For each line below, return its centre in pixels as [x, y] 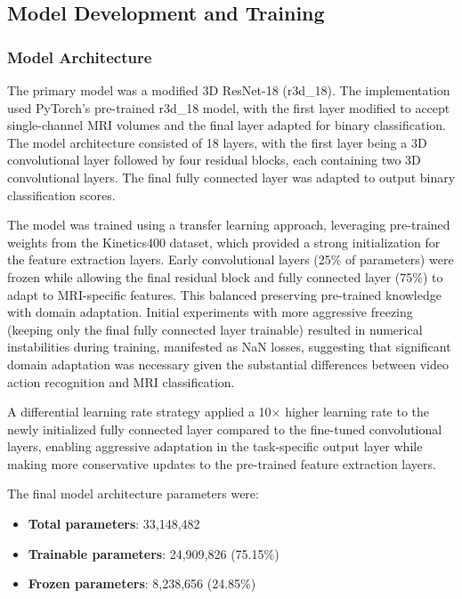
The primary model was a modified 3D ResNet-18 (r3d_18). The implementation [229, 90]
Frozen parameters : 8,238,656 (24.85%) [142, 583]
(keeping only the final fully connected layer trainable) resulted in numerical [215, 329]
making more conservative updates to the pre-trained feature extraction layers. [222, 463]
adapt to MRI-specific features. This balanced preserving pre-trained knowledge [224, 294]
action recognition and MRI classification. [121, 381]
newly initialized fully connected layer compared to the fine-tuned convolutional [225, 429]
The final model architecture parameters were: [133, 494]
